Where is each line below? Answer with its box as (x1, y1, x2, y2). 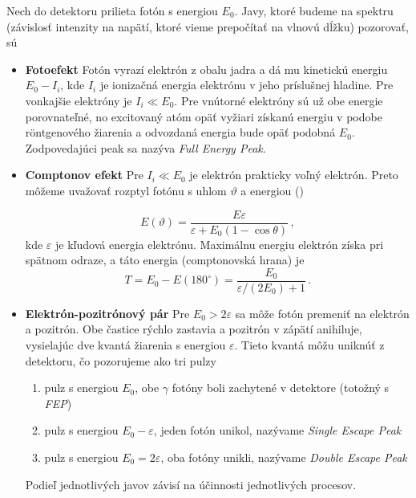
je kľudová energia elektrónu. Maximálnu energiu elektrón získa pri (55, 235, 384, 252)
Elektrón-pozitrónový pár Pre (25, 304, 190, 321)
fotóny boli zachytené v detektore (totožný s (172, 379, 390, 396)
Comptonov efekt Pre (25, 166, 143, 183)
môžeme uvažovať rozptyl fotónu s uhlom (25, 182, 227, 198)
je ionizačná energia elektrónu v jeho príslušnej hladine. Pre (99, 76, 394, 93)
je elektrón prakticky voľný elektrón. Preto (189, 166, 398, 183)
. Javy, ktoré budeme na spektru (234, 2, 394, 18)
